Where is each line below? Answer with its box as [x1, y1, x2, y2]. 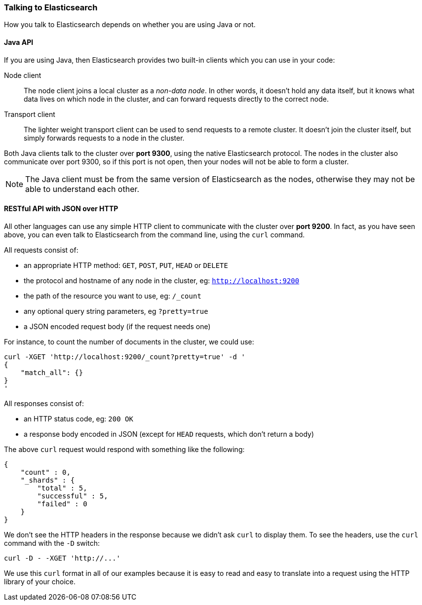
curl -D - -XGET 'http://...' [4, 554, 121, 562]
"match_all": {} [20, 368, 83, 377]
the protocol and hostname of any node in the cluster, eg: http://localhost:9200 [24, 276, 300, 285]
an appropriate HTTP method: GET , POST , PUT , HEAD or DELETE [24, 261, 228, 269]
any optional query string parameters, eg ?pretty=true [24, 306, 208, 315]
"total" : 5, [37, 484, 87, 492]
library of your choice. [4, 577, 76, 586]
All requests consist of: [4, 245, 78, 254]
